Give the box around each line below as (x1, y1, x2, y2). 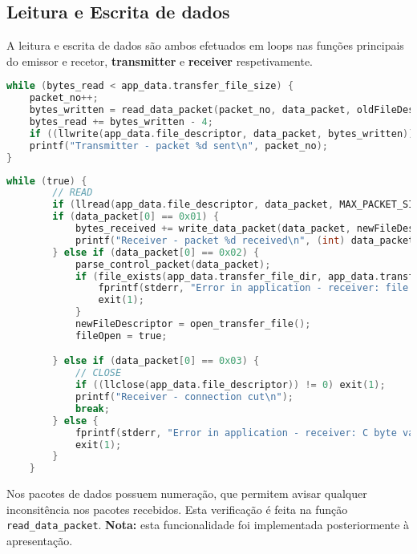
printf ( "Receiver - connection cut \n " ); (75, 391, 294, 403)
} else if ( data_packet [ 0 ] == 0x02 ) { (52, 246, 260, 258)
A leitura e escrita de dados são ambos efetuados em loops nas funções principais (6, 37, 404, 54)
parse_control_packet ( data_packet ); (75, 258, 271, 270)
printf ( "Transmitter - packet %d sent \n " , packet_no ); (29, 140, 328, 152)
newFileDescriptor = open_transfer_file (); (75, 318, 311, 330)
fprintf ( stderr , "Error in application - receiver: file (98, 282, 409, 294)
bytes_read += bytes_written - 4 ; (29, 116, 213, 128)
